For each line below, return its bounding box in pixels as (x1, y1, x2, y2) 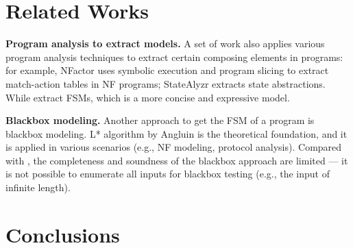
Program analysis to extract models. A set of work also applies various (5, 36, 325, 51)
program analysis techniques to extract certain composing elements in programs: (5, 49, 343, 64)
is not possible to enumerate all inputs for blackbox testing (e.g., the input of (5, 166, 330, 181)
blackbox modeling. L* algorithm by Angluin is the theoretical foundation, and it (5, 126, 348, 140)
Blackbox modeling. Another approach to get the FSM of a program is (5, 113, 315, 127)
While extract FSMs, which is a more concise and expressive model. (5, 90, 290, 104)
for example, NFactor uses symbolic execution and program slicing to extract (5, 63, 329, 77)
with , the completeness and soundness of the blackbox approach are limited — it (5, 153, 348, 167)
